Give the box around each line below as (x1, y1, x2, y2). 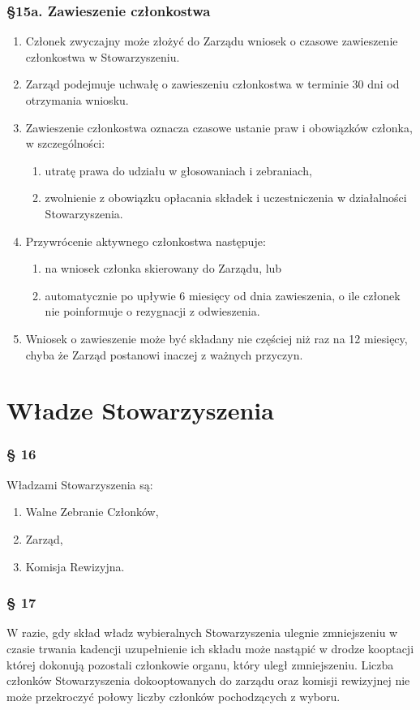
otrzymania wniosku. (25, 92, 129, 108)
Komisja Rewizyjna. (25, 557, 125, 574)
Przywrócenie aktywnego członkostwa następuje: (25, 232, 266, 249)
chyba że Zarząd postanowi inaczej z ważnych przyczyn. (25, 346, 303, 363)
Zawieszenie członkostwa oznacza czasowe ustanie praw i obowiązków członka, (25, 118, 413, 136)
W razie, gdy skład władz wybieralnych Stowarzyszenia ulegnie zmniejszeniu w (6, 624, 398, 641)
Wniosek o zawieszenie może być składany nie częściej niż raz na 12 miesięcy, (25, 329, 408, 346)
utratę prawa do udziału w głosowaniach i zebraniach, (45, 161, 312, 179)
